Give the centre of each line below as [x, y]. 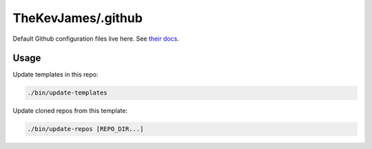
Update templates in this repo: [55, 74]
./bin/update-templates [68, 93]
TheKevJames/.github [77, 18]
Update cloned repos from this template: [70, 111]
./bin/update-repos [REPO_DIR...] [85, 129]
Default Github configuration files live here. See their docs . [96, 39]
